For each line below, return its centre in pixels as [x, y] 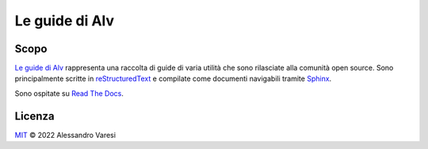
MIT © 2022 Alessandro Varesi [65, 135]
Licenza [34, 116]
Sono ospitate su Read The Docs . [69, 93]
